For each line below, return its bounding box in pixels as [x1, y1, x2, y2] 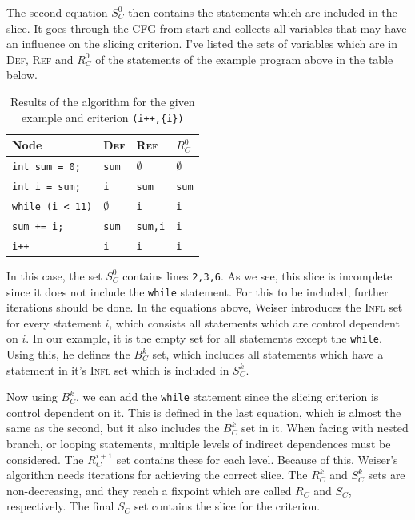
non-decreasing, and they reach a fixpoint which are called [6, 482, 292, 498]
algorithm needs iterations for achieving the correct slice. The [6, 466, 308, 483]
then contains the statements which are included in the [128, 4, 397, 20]
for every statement [6, 314, 102, 331]
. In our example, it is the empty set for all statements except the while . [26, 330, 382, 347]
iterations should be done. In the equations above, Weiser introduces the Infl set [6, 299, 403, 316]
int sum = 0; [12, 161, 81, 173]
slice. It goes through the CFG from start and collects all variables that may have [6, 19, 407, 36]
